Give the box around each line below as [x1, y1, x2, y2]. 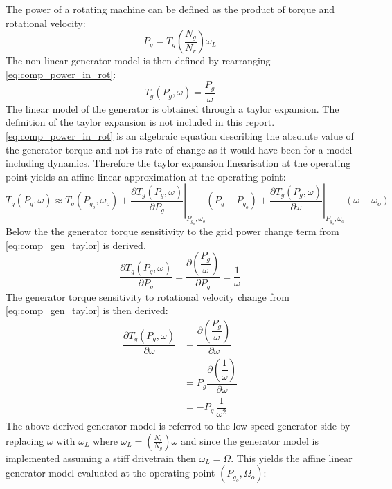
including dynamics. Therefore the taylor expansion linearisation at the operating [6, 156, 351, 170]
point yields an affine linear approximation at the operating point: [6, 169, 286, 183]
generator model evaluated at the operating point [6, 465, 215, 480]
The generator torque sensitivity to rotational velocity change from [6, 289, 289, 304]
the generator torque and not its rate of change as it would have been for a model [6, 142, 353, 156]
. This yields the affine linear [231, 450, 353, 465]
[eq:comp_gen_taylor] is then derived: [6, 303, 168, 317]
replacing [6, 433, 44, 448]
